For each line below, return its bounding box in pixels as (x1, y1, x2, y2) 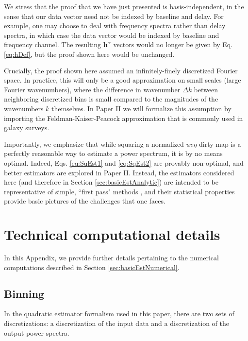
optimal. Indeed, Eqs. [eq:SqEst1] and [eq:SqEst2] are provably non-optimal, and (4, 157, 244, 168)
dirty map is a (199, 138, 241, 149)
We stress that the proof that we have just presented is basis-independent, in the (4, 1, 244, 11)
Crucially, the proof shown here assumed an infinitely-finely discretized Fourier (4, 65, 238, 75)
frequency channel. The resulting (4, 39, 101, 50)
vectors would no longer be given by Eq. (113, 39, 233, 50)
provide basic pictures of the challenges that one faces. (4, 196, 165, 206)
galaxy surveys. (4, 122, 50, 133)
